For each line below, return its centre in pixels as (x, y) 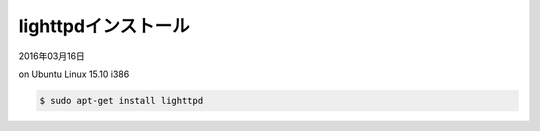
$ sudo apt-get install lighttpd (121, 100)
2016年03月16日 (51, 56)
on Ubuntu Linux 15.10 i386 (74, 74)
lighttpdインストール (104, 26)
